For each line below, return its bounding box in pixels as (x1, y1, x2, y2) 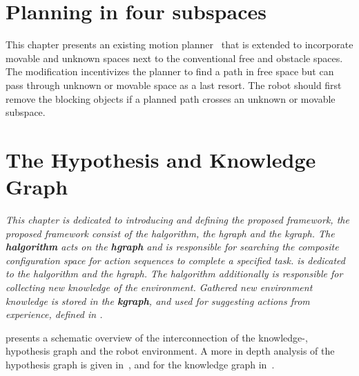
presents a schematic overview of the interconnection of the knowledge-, (6, 330, 308, 344)
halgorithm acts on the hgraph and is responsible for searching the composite (6, 239, 339, 254)
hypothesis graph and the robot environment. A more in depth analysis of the (6, 344, 335, 358)
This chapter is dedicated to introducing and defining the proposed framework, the (6, 212, 349, 226)
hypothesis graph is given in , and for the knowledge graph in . (6, 357, 275, 371)
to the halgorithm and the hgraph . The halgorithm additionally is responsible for (6, 266, 343, 281)
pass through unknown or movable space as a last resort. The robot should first (6, 77, 342, 92)
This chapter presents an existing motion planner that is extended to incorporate (6, 37, 353, 52)
